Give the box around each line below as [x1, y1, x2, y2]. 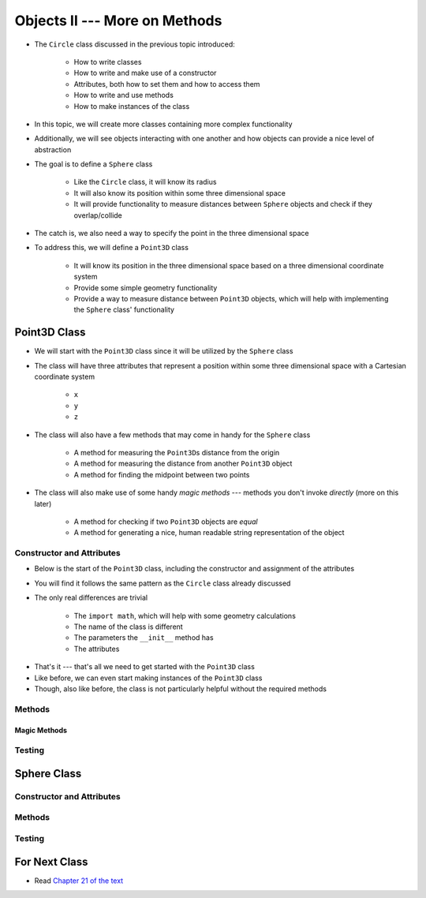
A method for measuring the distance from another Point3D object [73, 458, 293, 469]
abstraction [34, 144, 72, 154]
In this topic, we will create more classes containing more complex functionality [34, 119, 293, 129]
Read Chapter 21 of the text [34, 876, 124, 885]
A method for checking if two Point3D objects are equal [73, 517, 258, 526]
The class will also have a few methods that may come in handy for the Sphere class [34, 430, 311, 440]
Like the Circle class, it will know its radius [73, 178, 217, 187]
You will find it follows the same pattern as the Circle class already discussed [34, 578, 291, 588]
